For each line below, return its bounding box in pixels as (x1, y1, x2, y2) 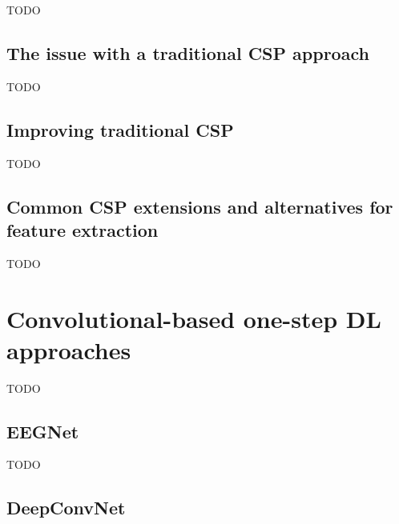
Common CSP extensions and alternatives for (6, 194, 393, 218)
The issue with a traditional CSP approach (6, 40, 369, 65)
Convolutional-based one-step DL (6, 302, 381, 334)
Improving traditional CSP (6, 117, 234, 142)
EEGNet (6, 418, 79, 443)
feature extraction (6, 217, 159, 242)
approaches (6, 333, 131, 366)
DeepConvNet (6, 495, 126, 520)
